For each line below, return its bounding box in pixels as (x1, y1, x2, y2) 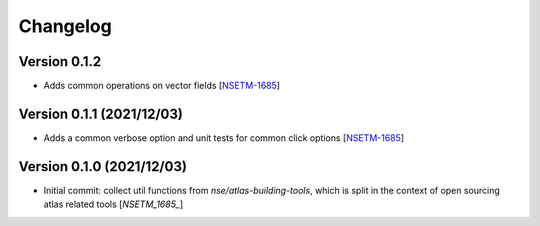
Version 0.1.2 (18, 53, 102, 70)
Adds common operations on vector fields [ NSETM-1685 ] (43, 80, 280, 92)
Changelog (18, 15, 112, 37)
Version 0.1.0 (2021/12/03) (18, 158, 187, 175)
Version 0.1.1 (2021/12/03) (18, 105, 184, 122)
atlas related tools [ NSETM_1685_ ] (43, 198, 184, 210)
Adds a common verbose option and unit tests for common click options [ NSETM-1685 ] (43, 131, 405, 144)
